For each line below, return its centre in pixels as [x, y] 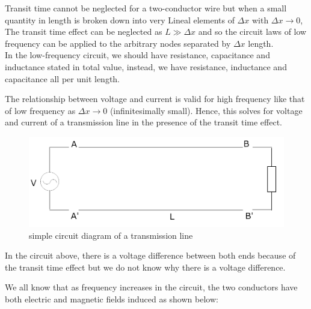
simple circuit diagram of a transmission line [111, 235]
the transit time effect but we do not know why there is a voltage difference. [145, 267]
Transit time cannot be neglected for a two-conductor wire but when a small [146, 8]
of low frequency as [40, 110]
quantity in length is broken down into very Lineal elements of [120, 19]
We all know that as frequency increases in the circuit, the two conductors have [151, 287]
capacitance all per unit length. [63, 78]
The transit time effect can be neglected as [84, 31]
